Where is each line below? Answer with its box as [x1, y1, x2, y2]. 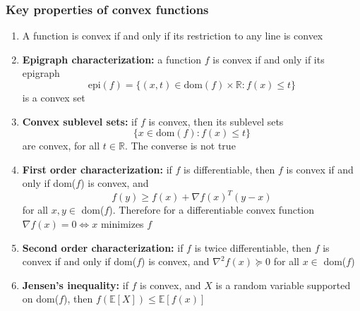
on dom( [22, 291, 59, 306]
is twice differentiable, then [194, 240, 312, 255]
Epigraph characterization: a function [22, 51, 202, 66]
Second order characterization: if [22, 240, 184, 255]
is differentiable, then [184, 161, 275, 176]
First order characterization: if [22, 161, 172, 176]
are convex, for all [22, 138, 100, 153]
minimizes [100, 217, 144, 231]
